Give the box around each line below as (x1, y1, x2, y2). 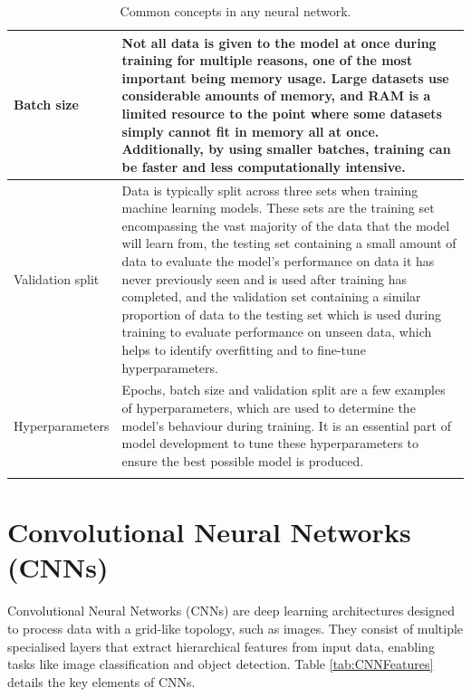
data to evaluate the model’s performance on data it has (121, 251, 435, 270)
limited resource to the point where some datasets (121, 103, 442, 122)
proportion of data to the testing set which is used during (121, 304, 441, 323)
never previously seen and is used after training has (121, 269, 407, 288)
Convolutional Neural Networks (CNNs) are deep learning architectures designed (7, 601, 456, 620)
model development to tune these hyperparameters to (121, 434, 418, 453)
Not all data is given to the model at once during (121, 33, 437, 52)
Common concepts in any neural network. (120, 2, 351, 20)
